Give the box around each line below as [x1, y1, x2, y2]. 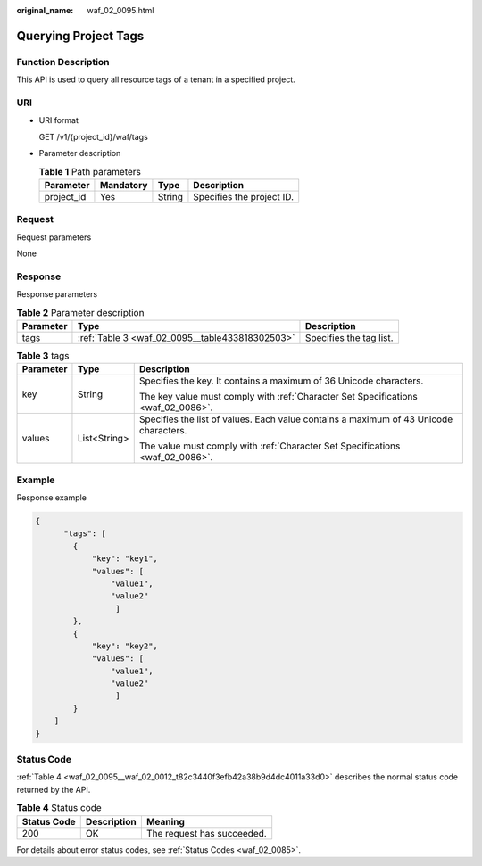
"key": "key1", [91, 554, 158, 564]
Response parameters [16, 289, 98, 300]
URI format [38, 115, 79, 126]
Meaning [145, 815, 185, 828]
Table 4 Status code [16, 802, 102, 814]
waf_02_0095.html [87, 5, 154, 15]
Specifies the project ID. [193, 190, 295, 202]
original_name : [16, 5, 74, 15]
